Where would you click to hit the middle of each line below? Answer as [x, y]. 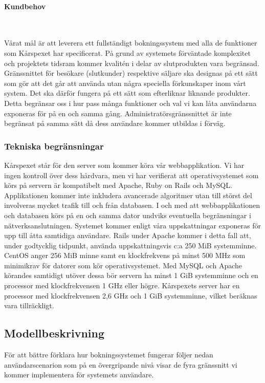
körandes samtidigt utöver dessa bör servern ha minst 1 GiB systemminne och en [131, 275]
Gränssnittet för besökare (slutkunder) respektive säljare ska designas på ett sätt [131, 73]
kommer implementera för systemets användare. [79, 375]
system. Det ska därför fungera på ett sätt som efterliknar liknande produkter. [127, 93]
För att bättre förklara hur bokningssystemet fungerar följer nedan [109, 355]
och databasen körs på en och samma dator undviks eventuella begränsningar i [128, 215]
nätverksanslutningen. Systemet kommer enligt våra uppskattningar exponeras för [132, 225]
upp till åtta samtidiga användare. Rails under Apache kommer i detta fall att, [128, 235]
